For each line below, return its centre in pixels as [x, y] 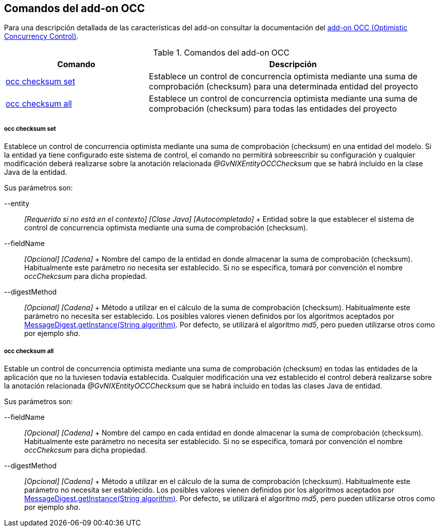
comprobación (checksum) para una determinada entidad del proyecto [283, 87]
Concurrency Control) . [41, 36]
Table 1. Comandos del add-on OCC [221, 53]
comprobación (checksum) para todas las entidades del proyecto [273, 109]
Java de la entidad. [36, 172]
